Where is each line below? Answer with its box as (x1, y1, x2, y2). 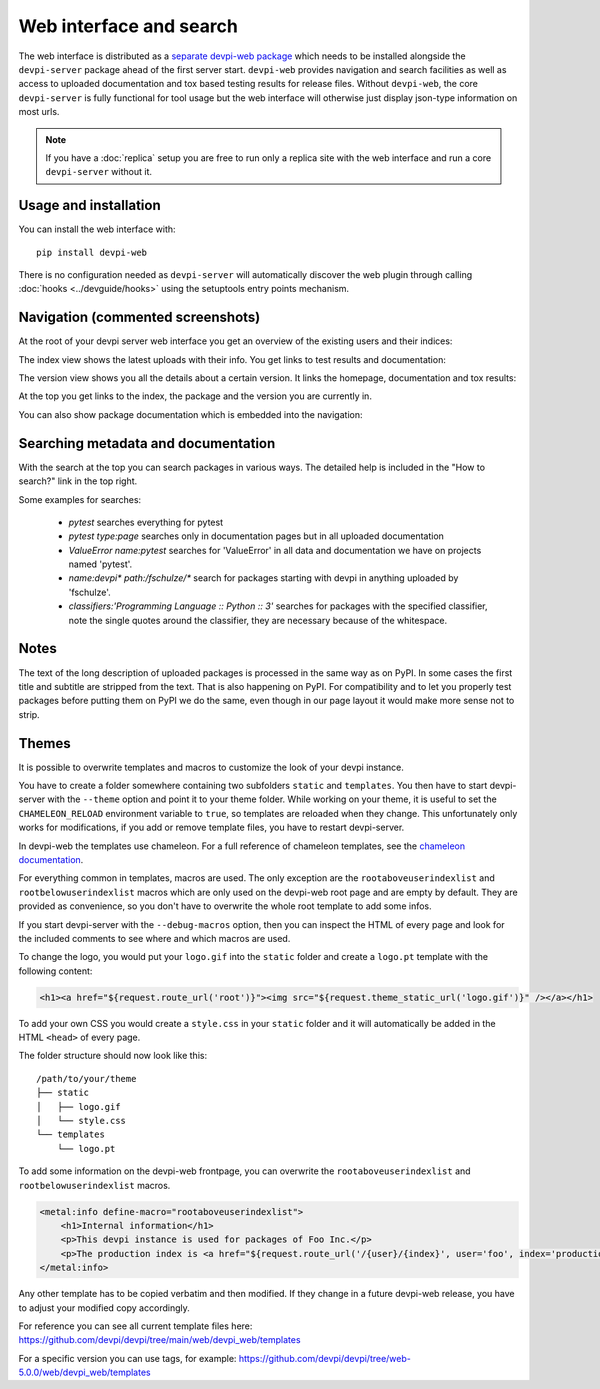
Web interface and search (18, 15, 239, 37)
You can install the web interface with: (18, 223, 176, 235)
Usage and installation (18, 197, 161, 214)
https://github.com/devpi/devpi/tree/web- (238, 1352, 412, 1364)
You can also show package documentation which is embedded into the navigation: (18, 408, 363, 420)
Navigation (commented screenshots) (18, 309, 261, 326)
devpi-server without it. (45, 166, 152, 178)
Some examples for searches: (18, 493, 142, 505)
